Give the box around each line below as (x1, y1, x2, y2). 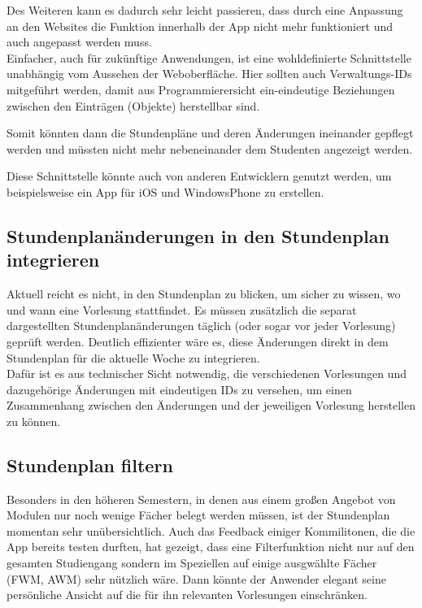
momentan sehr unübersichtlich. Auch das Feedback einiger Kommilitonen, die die (7, 522, 415, 539)
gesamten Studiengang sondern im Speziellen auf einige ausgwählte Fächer (7, 554, 377, 571)
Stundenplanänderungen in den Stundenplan (7, 223, 389, 248)
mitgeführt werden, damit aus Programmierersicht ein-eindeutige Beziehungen (7, 80, 395, 98)
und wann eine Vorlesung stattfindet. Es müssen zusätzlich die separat (7, 301, 357, 318)
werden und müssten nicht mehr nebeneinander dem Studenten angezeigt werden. (7, 140, 413, 157)
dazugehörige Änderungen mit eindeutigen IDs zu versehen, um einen (7, 380, 352, 397)
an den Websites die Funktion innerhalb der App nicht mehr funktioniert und (7, 17, 394, 34)
